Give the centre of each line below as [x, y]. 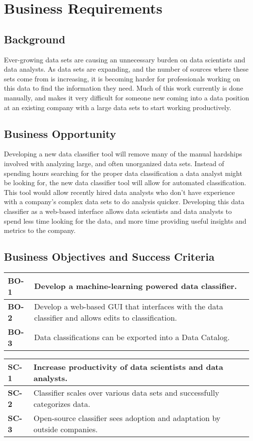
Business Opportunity [60, 133]
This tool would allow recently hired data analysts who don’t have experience [119, 192]
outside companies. [65, 429]
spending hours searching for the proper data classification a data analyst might [123, 173]
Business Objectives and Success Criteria [109, 257]
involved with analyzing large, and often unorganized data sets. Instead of [114, 163]
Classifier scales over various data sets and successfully [126, 392]
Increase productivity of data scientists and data [128, 366]
